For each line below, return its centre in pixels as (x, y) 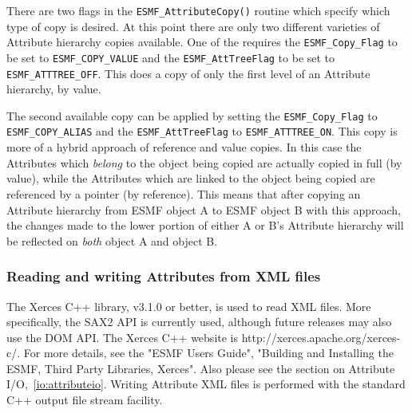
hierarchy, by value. (54, 89)
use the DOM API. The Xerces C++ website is (123, 337)
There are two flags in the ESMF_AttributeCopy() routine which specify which (198, 10)
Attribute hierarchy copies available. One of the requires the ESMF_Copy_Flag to (202, 42)
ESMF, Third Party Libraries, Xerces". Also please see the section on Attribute (201, 368)
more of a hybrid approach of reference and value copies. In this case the (184, 147)
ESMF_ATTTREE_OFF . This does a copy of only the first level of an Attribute (188, 73)
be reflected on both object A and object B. (112, 240)
